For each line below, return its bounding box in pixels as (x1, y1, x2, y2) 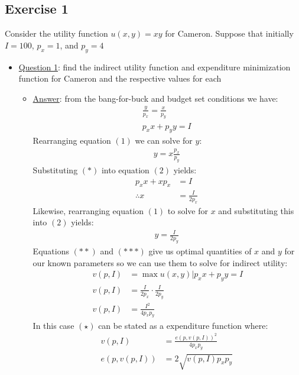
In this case (32, 319, 74, 331)
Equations (32, 245, 69, 257)
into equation (101, 164, 149, 176)
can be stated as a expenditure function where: (98, 319, 268, 331)
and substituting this (218, 204, 294, 216)
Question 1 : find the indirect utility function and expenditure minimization (18, 60, 291, 73)
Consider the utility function (5, 27, 108, 40)
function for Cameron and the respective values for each (18, 72, 222, 85)
